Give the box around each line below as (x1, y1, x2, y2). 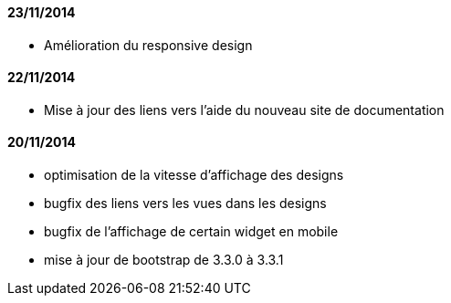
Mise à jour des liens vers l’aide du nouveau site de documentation (44, 101, 445, 118)
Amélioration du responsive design (44, 37, 253, 53)
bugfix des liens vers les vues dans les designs (44, 195, 327, 212)
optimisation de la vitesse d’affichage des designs (44, 167, 344, 183)
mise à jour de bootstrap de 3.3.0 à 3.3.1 (44, 252, 284, 268)
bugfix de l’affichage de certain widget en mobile (44, 224, 339, 240)
